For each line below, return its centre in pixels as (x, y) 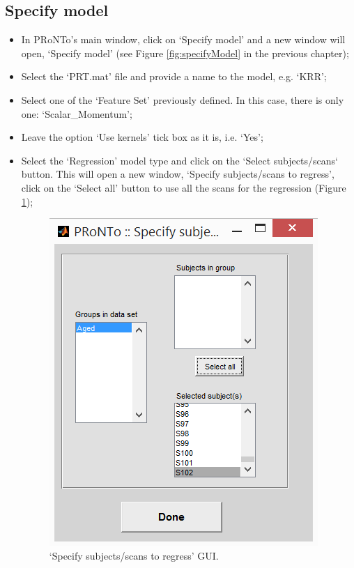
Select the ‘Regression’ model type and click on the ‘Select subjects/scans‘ (179, 160)
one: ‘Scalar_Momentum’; (77, 113)
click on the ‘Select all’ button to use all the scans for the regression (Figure (184, 187)
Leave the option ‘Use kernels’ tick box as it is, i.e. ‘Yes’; (142, 137)
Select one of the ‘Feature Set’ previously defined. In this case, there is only (183, 99)
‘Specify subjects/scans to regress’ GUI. (134, 555)
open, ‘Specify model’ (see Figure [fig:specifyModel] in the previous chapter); (185, 53)
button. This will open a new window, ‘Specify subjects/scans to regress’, (178, 174)
